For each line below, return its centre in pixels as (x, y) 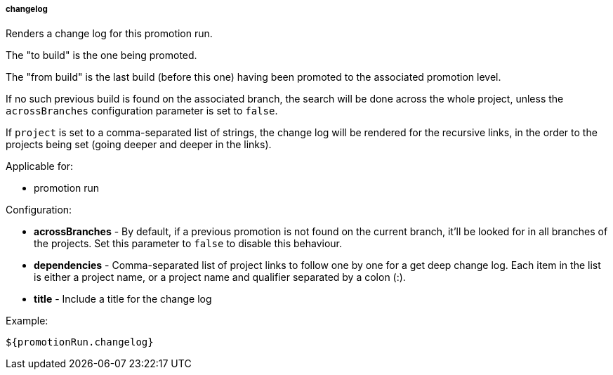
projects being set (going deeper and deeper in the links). (139, 145)
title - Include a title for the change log (123, 299)
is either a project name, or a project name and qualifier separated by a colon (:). (220, 277)
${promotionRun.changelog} (80, 342)
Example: (27, 321)
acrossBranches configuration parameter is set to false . (142, 111)
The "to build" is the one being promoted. (101, 55)
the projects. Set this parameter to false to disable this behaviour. (188, 244)
